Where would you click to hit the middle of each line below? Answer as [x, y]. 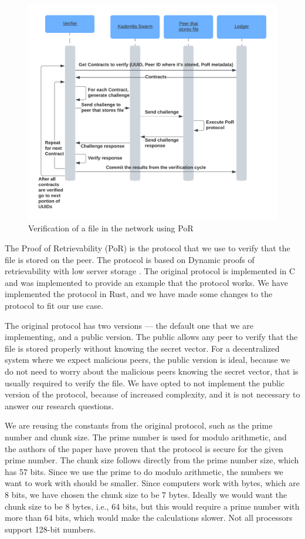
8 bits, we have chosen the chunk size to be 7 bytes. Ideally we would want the [146, 494]
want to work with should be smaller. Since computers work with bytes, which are [152, 483]
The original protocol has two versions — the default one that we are [129, 325]
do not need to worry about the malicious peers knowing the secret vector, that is [152, 371]
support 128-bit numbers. [50, 529]
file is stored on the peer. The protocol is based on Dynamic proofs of [130, 259]
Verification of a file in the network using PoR [111, 228]
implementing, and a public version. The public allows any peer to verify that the [151, 337]
